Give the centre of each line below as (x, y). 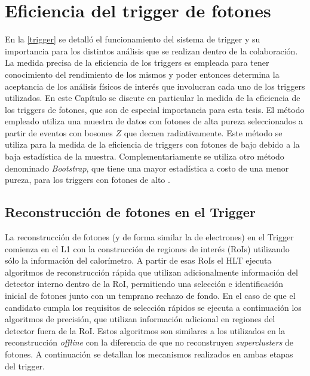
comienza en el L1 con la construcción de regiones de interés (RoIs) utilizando (147, 248)
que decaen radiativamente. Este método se (203, 132)
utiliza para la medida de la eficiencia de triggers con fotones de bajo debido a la (152, 144)
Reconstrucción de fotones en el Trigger (130, 212)
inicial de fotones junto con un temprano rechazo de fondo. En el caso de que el (150, 296)
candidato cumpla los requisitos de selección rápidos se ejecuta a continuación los (153, 307)
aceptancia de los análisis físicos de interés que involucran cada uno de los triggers (155, 86)
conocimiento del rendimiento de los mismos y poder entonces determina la (142, 74)
